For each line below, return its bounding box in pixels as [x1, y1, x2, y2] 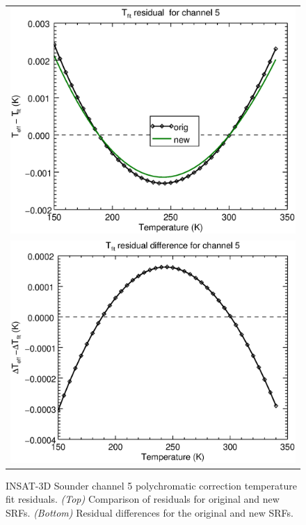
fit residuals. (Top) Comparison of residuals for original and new [6, 492, 280, 506]
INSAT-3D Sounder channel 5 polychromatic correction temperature [6, 478, 297, 492]
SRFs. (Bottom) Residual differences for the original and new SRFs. [6, 505, 294, 519]
